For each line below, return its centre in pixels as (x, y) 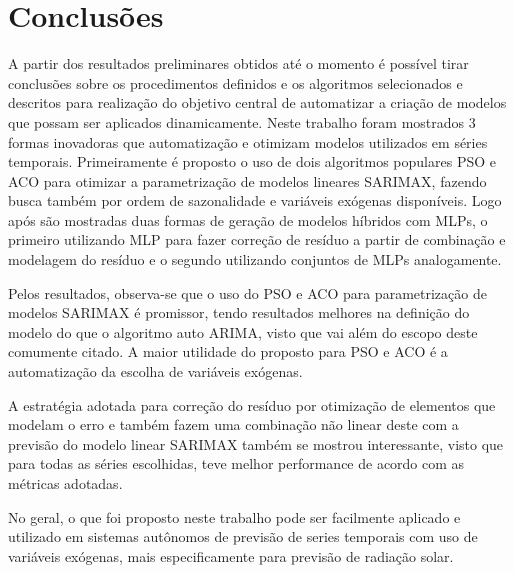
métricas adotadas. (65, 483)
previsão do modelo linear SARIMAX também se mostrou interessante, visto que (256, 443)
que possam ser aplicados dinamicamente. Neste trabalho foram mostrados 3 (242, 121)
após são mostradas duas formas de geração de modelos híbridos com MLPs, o (248, 219)
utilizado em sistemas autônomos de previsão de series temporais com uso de (243, 536)
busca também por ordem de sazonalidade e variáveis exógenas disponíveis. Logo (255, 200)
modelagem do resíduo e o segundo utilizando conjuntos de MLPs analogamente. (255, 259)
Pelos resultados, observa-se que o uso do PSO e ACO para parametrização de (247, 292)
